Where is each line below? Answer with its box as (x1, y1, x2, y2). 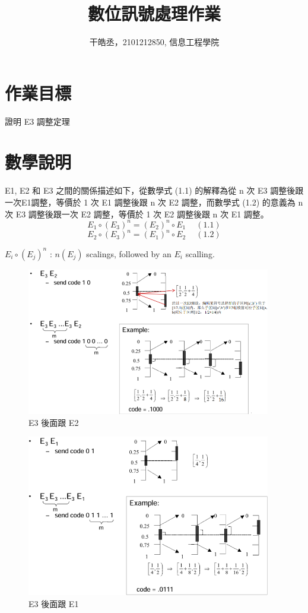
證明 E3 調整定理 (5, 115, 70, 127)
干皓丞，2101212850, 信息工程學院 (89, 36, 220, 48)
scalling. (185, 247, 215, 260)
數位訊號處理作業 (87, 1, 221, 26)
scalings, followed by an (86, 247, 172, 260)
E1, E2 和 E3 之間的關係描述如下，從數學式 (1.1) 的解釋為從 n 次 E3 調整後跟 (5, 184, 304, 197)
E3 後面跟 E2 (28, 416, 79, 428)
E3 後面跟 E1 (28, 597, 79, 609)
